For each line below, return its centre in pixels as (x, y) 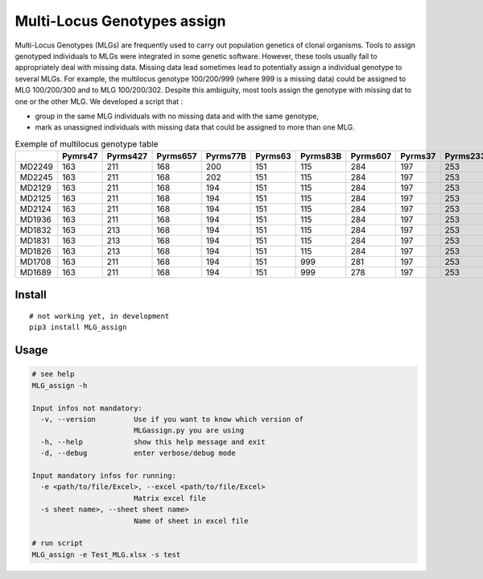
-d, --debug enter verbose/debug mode (138, 453)
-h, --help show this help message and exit (153, 442)
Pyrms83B (321, 156)
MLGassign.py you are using (189, 430)
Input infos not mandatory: (87, 408)
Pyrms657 (177, 156)
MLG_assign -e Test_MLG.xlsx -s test (106, 554)
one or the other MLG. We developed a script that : (99, 101)
